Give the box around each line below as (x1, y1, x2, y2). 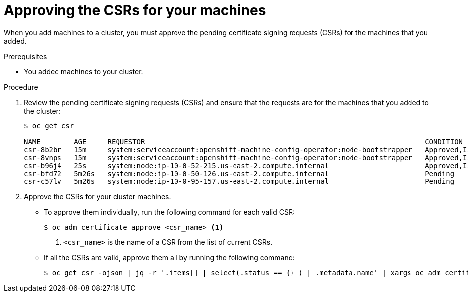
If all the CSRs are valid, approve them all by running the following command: (44, 253, 295, 262)
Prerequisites (4, 52, 47, 60)
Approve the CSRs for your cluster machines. (24, 192, 171, 201)
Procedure (4, 82, 38, 91)
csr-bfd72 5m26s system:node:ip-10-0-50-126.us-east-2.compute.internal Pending (24, 169, 455, 178)
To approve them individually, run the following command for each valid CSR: (44, 207, 295, 216)
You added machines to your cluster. (24, 67, 143, 76)
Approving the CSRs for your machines (4, 2, 266, 19)
